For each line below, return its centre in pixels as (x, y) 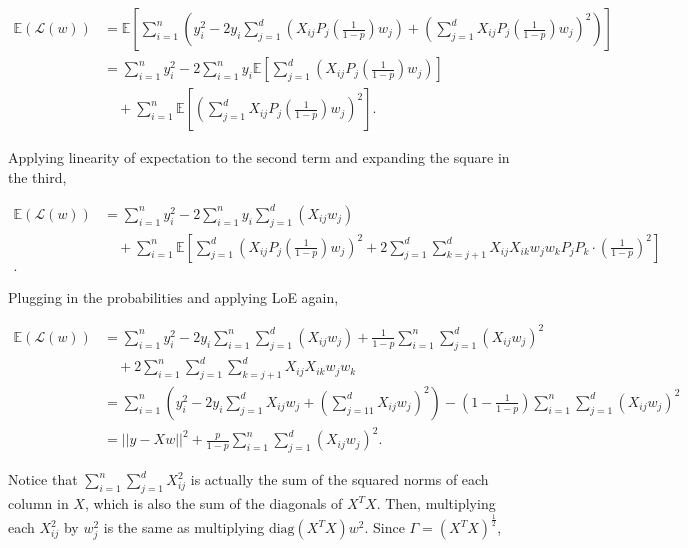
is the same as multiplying (184, 527)
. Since (384, 527)
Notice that (43, 479)
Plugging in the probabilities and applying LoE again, (173, 296)
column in (38, 503)
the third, (37, 176)
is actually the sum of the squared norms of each (339, 479)
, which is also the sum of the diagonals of (213, 503)
